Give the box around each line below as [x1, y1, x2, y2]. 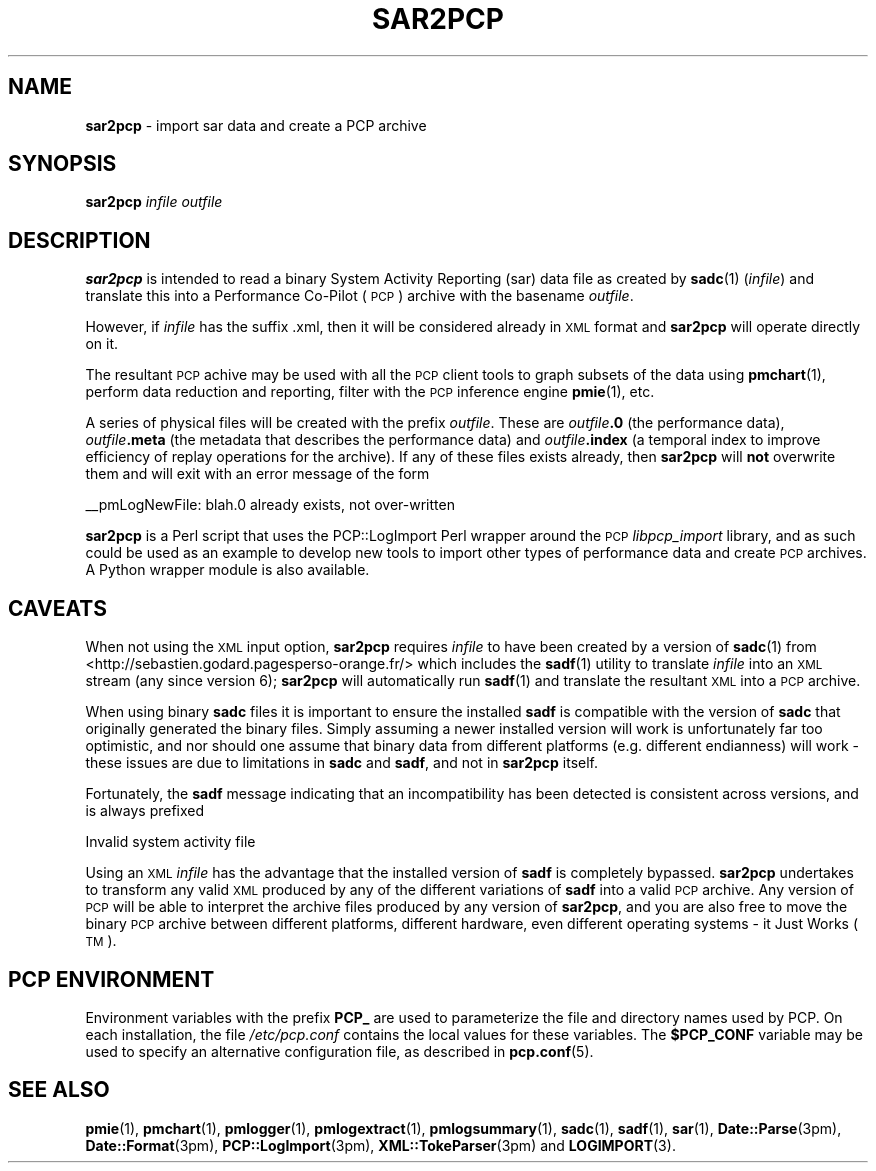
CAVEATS [8, 595, 107, 621]
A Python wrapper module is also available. [85, 561, 370, 579]
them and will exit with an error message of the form [85, 465, 430, 483]
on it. [85, 335, 118, 353]
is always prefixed [85, 802, 205, 820]
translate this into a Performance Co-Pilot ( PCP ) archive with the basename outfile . [85, 287, 634, 305]
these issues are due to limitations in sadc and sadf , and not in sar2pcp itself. [85, 754, 599, 772]
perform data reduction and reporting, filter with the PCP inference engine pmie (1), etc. [85, 383, 655, 401]
